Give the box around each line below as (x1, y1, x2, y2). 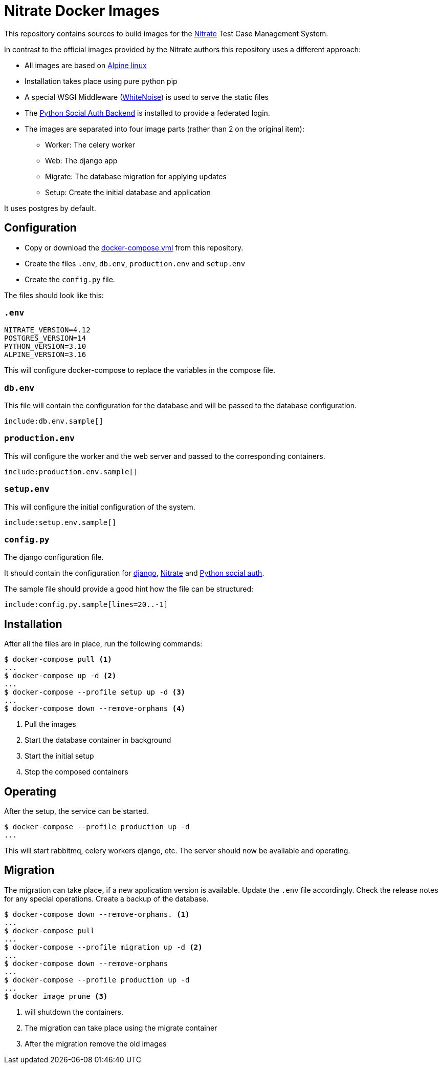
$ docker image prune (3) (4, 992, 108, 1000)
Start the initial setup (25, 751, 94, 761)
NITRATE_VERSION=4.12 (4, 326, 91, 334)
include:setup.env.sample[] (4, 518, 117, 527)
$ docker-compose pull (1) (4, 655, 112, 664)
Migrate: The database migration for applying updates (45, 172, 227, 181)
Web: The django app (45, 156, 118, 165)
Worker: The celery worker (45, 140, 136, 149)
